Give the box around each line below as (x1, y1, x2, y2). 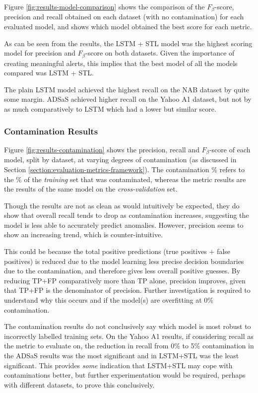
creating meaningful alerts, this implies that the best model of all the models (4, 58, 238, 68)
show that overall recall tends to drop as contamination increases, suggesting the (4, 210, 249, 220)
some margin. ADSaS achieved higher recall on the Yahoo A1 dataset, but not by (4, 94, 252, 104)
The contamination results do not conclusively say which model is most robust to (4, 321, 251, 331)
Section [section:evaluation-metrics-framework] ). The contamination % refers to (4, 164, 245, 174)
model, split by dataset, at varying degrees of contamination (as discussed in (4, 154, 237, 165)
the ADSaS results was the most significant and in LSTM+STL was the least (4, 350, 239, 361)
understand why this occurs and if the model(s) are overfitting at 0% (4, 295, 214, 305)
